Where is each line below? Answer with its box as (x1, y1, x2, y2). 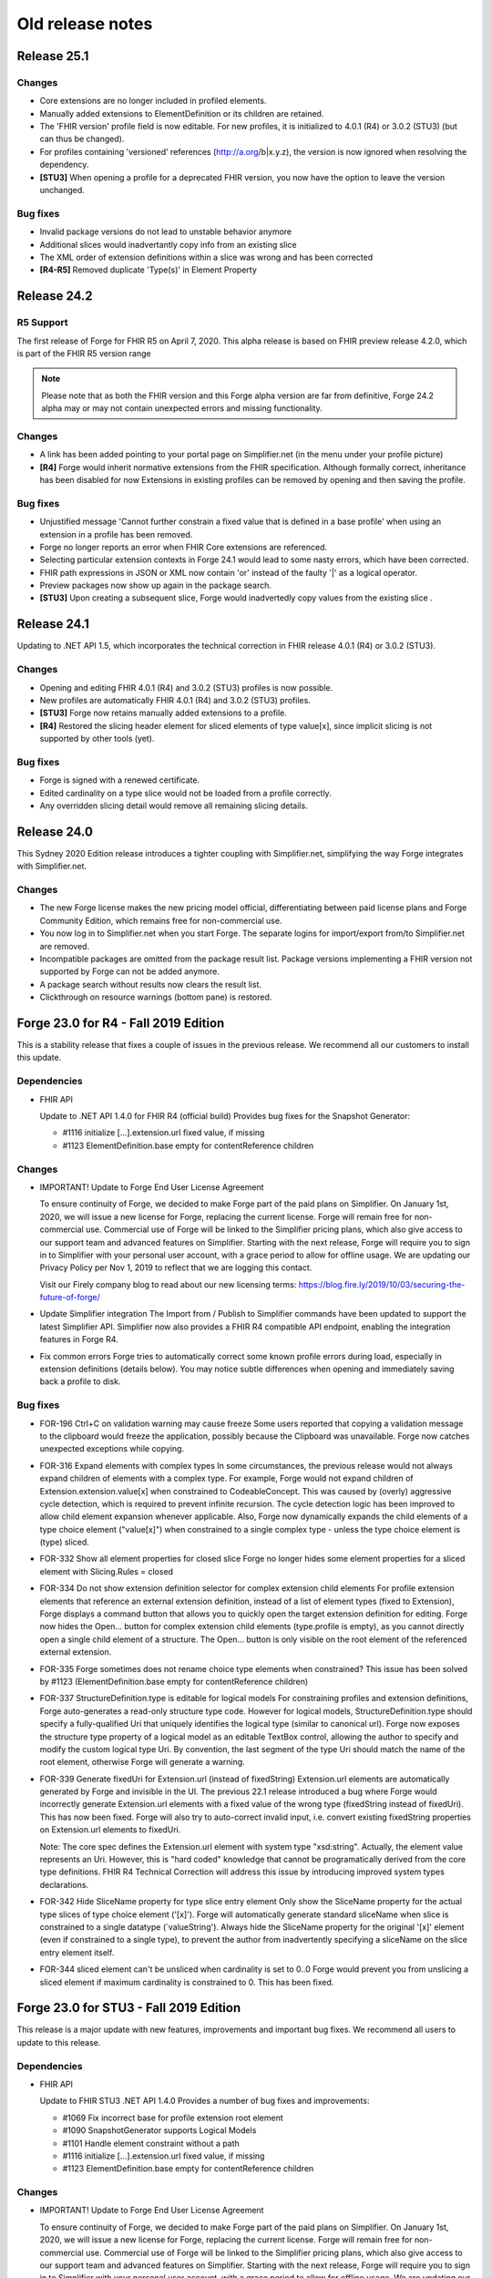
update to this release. (16, 2037, 101, 2047)
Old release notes (16, 14, 153, 34)
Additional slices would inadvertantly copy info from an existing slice (39, 239, 298, 250)
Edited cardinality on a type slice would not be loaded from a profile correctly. (39, 787, 332, 798)
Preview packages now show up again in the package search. (39, 580, 272, 591)
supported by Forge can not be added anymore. (39, 966, 220, 977)
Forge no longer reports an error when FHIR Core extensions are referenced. (39, 541, 328, 552)
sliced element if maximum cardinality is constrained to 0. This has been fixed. (39, 1976, 334, 1987)
